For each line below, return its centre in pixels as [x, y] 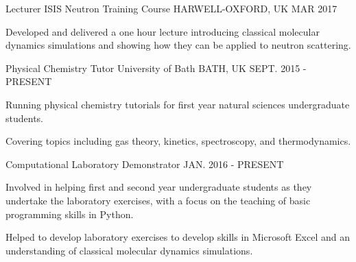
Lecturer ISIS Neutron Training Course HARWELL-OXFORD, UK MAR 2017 [171, 8]
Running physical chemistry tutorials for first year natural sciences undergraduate [178, 104]
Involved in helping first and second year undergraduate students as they [159, 187]
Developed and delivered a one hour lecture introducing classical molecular [163, 31]
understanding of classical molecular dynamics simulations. [129, 250]
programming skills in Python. [70, 214]
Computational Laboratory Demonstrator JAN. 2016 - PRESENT [145, 164]
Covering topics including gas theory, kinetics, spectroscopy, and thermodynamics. [178, 141]
